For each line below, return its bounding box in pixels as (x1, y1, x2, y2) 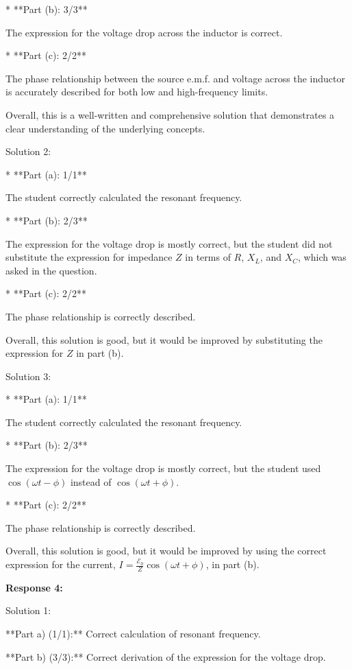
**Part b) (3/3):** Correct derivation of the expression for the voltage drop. (5, 649, 326, 664)
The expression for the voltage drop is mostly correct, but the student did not (5, 236, 333, 250)
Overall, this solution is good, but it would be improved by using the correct (5, 543, 327, 558)
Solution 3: (5, 368, 51, 383)
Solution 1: (5, 603, 51, 618)
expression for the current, (5, 557, 116, 572)
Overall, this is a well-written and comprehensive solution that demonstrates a (5, 107, 335, 121)
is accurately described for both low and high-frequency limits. (5, 84, 268, 99)
